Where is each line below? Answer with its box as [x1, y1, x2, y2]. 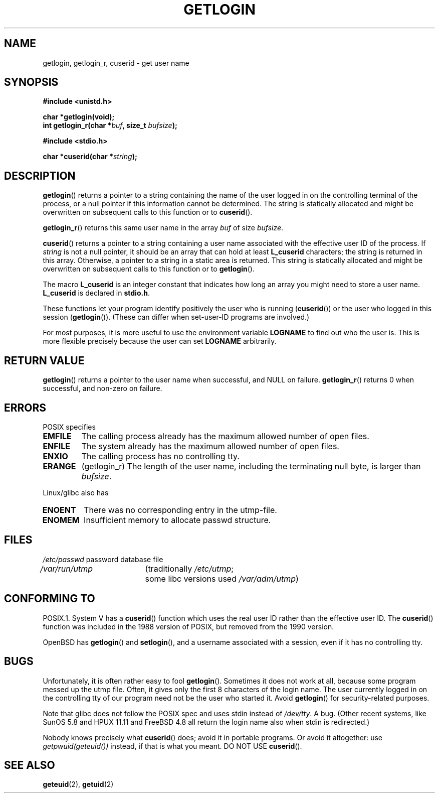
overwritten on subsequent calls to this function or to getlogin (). [43, 264, 255, 274]
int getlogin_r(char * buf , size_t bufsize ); [43, 121, 177, 130]
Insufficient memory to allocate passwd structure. [84, 514, 271, 525]
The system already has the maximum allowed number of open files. [81, 441, 339, 451]
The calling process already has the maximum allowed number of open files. [81, 431, 369, 441]
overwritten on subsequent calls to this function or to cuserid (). [43, 208, 253, 217]
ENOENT [42, 504, 76, 515]
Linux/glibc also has [43, 488, 109, 497]
